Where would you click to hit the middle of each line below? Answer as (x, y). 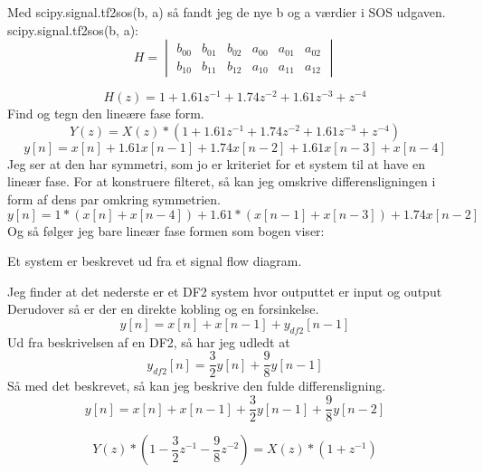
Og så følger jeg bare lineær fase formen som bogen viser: (166, 230)
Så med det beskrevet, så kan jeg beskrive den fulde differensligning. (197, 386)
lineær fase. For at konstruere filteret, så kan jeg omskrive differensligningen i (222, 181)
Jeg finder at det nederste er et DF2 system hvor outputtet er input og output (225, 291)
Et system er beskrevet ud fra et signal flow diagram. (155, 261)
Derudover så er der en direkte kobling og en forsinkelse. (163, 309)
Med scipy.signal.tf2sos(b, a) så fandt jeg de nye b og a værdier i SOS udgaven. (227, 12)
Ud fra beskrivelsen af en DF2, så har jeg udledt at (149, 341)
